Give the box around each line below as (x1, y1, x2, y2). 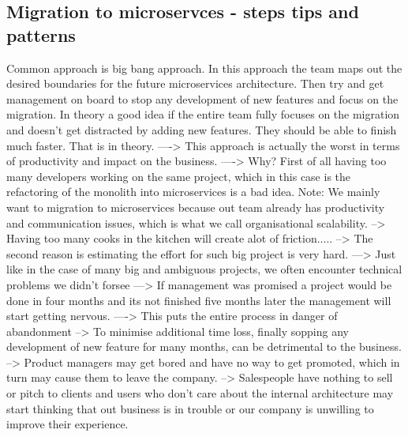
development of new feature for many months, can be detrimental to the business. (6, 338, 402, 355)
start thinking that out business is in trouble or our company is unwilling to (6, 400, 374, 416)
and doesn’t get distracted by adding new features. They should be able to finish (6, 121, 397, 138)
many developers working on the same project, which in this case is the (6, 168, 351, 184)
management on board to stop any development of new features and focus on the (6, 90, 399, 107)
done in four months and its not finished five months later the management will (6, 292, 391, 308)
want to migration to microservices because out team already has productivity (6, 198, 385, 215)
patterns (6, 22, 76, 47)
